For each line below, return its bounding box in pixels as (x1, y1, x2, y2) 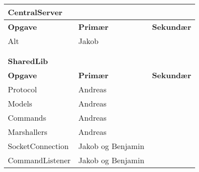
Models (8, 98, 32, 109)
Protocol (8, 84, 37, 95)
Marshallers (8, 126, 47, 137)
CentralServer (8, 6, 63, 18)
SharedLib (8, 55, 48, 66)
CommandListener (8, 154, 71, 166)
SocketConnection (8, 140, 69, 151)
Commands (8, 112, 46, 123)
